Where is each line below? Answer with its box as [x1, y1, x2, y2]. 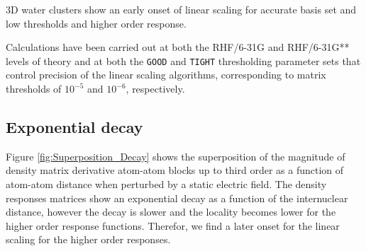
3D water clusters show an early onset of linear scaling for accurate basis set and [6, 2, 357, 16]
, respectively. [126, 81, 185, 96]
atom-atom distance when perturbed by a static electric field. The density [6, 177, 327, 192]
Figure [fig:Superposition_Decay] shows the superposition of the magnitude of [6, 148, 345, 163]
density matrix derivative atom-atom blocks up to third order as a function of [6, 163, 344, 177]
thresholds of [6, 81, 62, 96]
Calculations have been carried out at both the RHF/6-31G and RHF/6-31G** [6, 40, 350, 54]
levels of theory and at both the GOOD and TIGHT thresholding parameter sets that [6, 53, 361, 68]
